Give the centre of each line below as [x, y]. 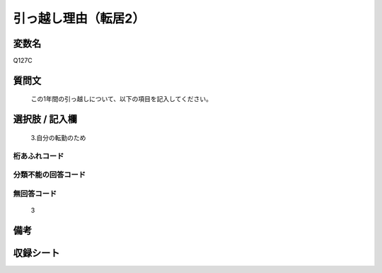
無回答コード [35, 193]
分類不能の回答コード [50, 175]
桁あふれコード [39, 156]
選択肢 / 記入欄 [45, 119]
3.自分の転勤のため [58, 137]
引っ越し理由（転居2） [79, 18]
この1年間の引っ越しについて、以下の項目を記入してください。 [121, 99]
